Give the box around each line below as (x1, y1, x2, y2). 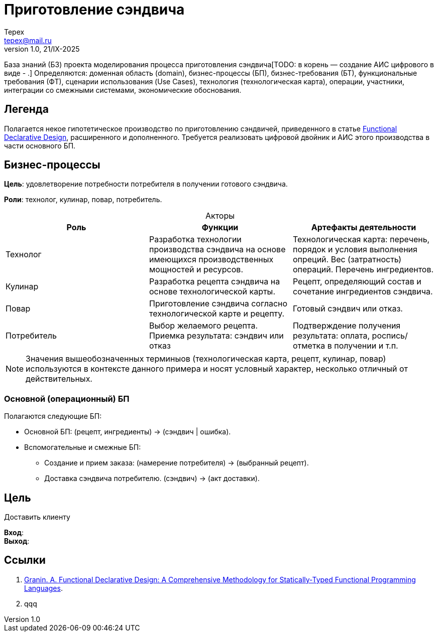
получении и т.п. (334, 341, 398, 351)
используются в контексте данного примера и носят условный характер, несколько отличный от (26, 364, 408, 374)
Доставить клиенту (4, 513, 70, 522)
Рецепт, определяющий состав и (292, 276, 421, 287)
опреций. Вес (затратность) (292, 254, 402, 265)
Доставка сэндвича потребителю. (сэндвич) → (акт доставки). (44, 474, 260, 483)
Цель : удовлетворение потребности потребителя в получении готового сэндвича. (4, 180, 288, 189)
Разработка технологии (149, 234, 242, 245)
